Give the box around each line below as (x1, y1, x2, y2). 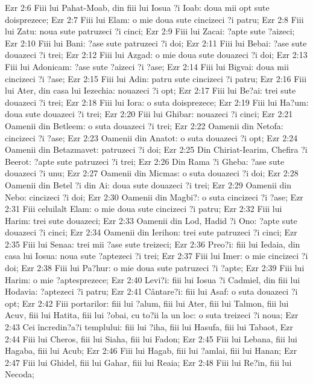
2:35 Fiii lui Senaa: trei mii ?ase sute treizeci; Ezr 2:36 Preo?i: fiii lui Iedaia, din (5, 237, 300, 250)
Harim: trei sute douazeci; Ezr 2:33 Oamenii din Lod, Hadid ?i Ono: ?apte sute (5, 214, 297, 226)
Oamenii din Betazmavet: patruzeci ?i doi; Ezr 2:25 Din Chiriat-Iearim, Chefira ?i (5, 143, 308, 156)
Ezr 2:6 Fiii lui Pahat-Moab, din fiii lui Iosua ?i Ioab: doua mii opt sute (5, 1, 270, 13)
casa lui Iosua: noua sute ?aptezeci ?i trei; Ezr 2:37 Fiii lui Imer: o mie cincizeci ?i (5, 249, 308, 262)
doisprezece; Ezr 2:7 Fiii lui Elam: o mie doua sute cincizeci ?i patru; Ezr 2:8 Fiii (5, 13, 304, 25)
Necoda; (5, 368, 34, 380)
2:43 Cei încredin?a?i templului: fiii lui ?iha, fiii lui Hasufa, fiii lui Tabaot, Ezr (5, 321, 293, 333)
